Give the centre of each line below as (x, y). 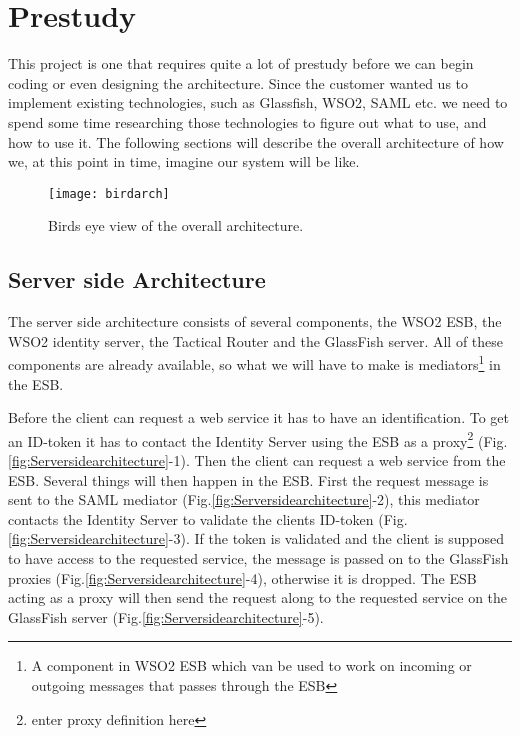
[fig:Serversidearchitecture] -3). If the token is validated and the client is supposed (256, 538)
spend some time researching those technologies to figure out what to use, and (247, 121)
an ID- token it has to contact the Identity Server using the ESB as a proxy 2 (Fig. (258, 439)
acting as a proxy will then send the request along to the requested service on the (258, 597)
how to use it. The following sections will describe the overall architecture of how (256, 141)
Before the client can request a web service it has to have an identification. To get (258, 417)
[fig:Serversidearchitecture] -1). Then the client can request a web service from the (257, 460)
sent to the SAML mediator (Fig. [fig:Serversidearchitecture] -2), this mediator (244, 499)
